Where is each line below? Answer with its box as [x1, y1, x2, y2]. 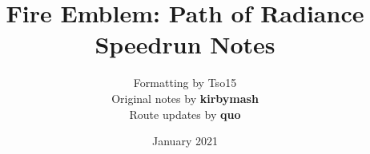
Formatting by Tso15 [133, 74, 237, 91]
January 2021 [152, 132, 218, 149]
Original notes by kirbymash [111, 89, 259, 106]
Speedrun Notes [95, 28, 275, 61]
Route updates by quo [129, 105, 241, 122]
